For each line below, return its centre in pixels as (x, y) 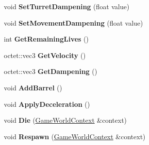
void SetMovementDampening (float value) (74, 22)
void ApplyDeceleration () (47, 104)
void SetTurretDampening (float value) (67, 6)
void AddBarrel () (33, 87)
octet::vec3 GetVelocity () (45, 55)
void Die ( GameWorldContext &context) (66, 120)
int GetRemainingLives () (46, 39)
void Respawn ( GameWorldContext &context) (75, 136)
